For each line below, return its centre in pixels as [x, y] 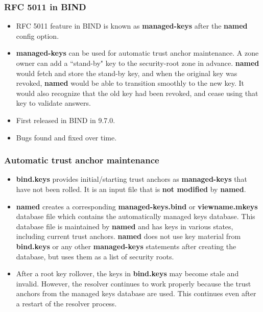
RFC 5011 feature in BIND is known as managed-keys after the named [132, 26]
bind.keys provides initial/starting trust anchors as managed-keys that [131, 179]
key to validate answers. [53, 103]
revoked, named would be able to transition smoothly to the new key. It [130, 83]
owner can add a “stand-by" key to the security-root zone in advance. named [138, 63]
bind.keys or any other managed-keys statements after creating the [126, 246]
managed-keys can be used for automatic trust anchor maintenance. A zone [137, 53]
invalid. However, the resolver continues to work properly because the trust [134, 283]
